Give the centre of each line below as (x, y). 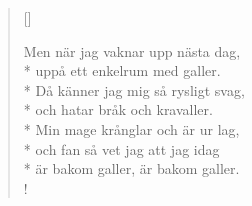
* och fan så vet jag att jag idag (121, 148)
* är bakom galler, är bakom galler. (131, 168)
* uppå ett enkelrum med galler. (122, 70)
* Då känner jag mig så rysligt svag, (134, 89)
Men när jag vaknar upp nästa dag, (132, 50)
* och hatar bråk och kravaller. (118, 109)
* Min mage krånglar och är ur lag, (131, 128)
